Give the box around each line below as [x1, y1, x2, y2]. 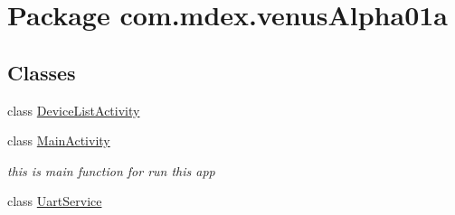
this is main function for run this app [7, 161, 215, 180]
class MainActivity [7, 131, 110, 150]
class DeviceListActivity [7, 100, 140, 119]
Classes [7, 58, 76, 86]
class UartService [7, 192, 102, 210]
